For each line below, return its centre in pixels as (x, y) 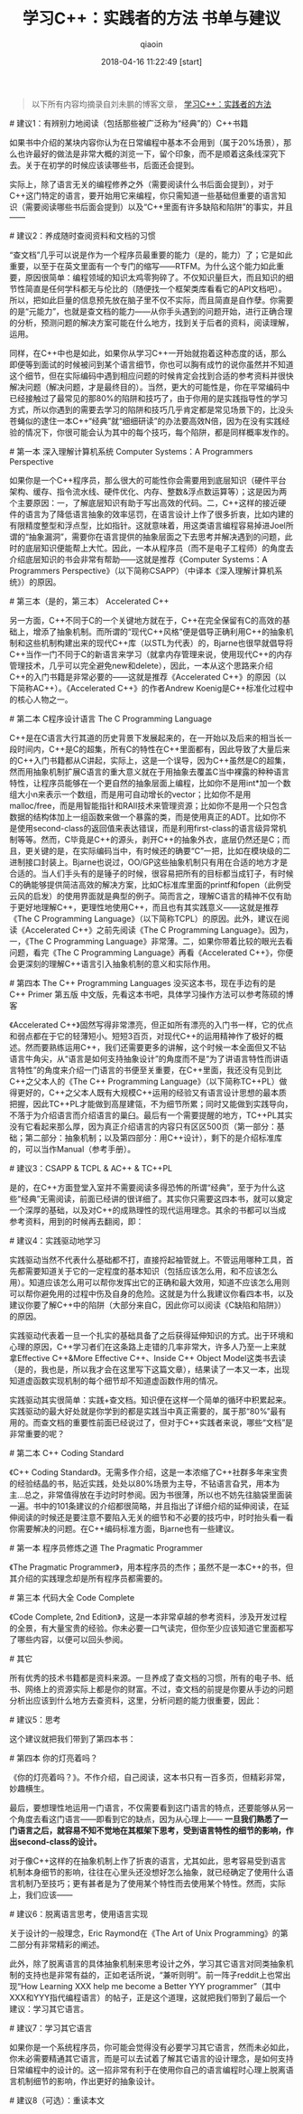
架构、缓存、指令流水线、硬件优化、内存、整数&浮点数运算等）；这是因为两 (148, 491)
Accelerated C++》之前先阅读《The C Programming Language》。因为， (159, 930)
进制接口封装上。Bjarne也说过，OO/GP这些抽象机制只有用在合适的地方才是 (149, 862)
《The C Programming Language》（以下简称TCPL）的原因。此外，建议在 (146, 918)
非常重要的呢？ (37, 1433)
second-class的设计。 (59, 1841)
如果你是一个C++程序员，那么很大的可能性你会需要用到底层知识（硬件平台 (148, 480)
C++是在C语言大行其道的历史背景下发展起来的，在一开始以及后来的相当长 (147, 738)
